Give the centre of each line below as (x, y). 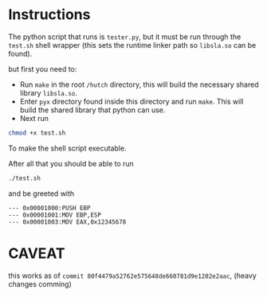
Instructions (49, 15)
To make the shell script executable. (67, 148)
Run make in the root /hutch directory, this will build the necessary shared (139, 84)
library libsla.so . (49, 92)
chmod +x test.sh (37, 133)
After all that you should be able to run (71, 163)
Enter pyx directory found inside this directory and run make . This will (132, 101)
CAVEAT (37, 253)
